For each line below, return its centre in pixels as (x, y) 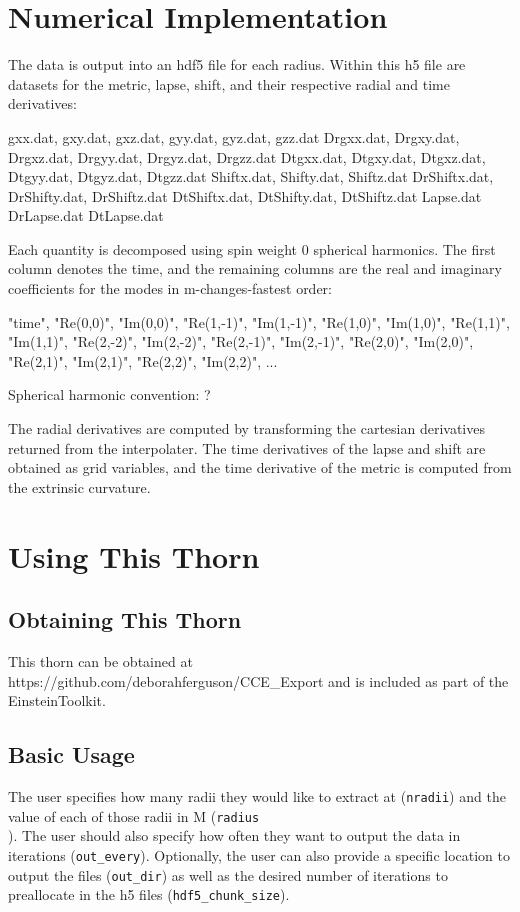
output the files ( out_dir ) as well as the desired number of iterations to (228, 874)
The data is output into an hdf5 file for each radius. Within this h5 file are (237, 64)
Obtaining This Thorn (125, 619)
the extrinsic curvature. (79, 486)
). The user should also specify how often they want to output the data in (234, 835)
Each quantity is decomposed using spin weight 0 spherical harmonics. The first (252, 248)
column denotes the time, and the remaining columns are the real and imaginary (255, 268)
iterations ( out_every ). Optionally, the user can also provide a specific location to (259, 854)
